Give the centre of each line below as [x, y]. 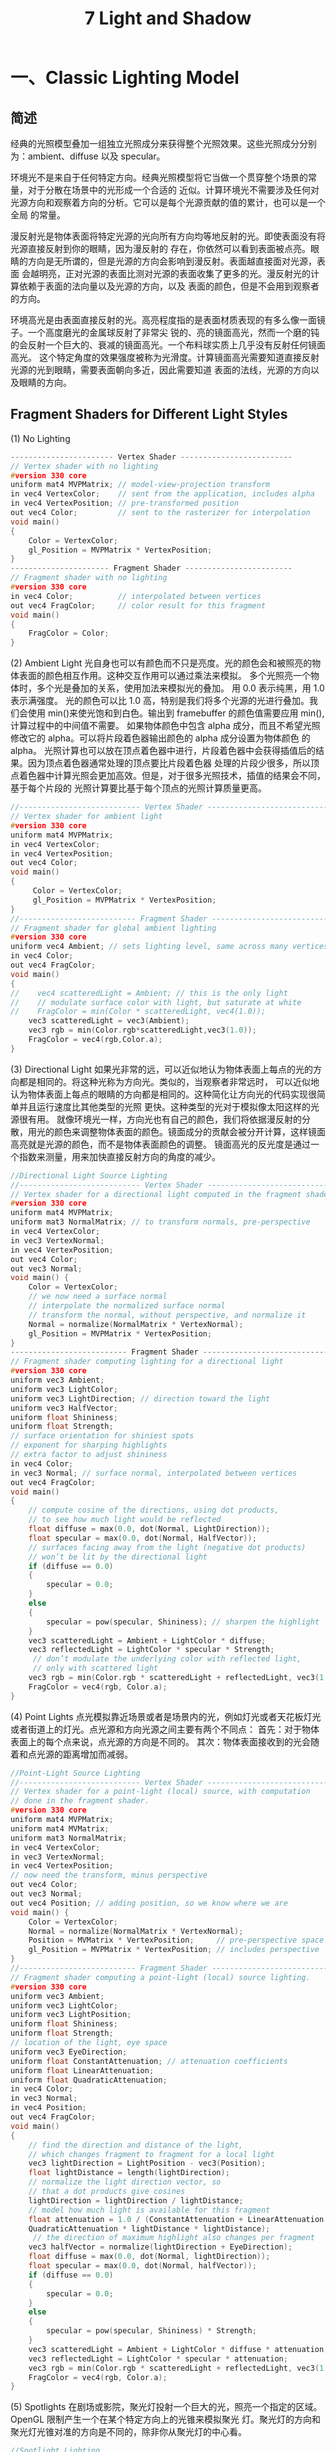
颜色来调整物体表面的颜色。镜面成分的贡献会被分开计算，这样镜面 [189, 1131]
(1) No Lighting [40, 438]
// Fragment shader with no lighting [89, 578]
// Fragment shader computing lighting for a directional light [147, 1362]
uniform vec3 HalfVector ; [64, 1408]
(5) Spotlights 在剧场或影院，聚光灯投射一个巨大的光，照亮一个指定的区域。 [166, 2407]
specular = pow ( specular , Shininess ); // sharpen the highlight [183, 1622]
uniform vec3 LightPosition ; [71, 2015]
